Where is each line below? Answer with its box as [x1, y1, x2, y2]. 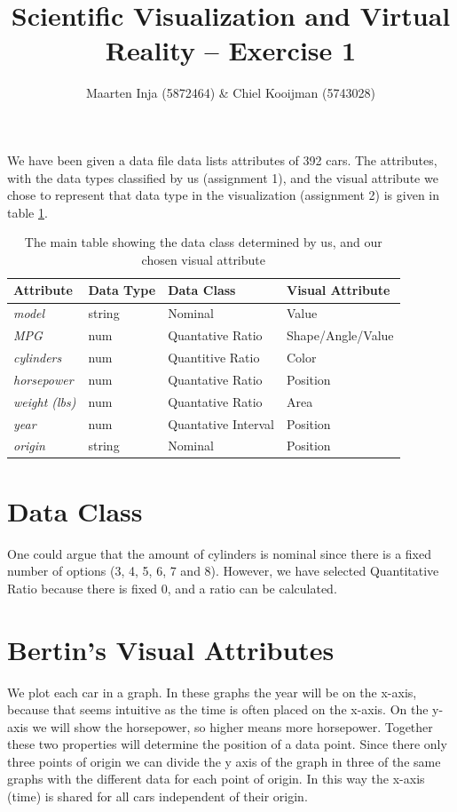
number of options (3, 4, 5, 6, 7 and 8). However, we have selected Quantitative [7, 561, 439, 580]
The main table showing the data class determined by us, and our [24, 233, 382, 251]
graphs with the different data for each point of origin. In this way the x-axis [7, 769, 425, 788]
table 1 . [7, 203, 48, 221]
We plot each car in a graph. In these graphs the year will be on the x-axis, [7, 682, 417, 701]
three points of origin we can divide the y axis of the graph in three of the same [7, 752, 441, 770]
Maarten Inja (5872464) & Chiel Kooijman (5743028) [86, 84, 375, 102]
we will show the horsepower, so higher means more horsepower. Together [32, 717, 433, 736]
